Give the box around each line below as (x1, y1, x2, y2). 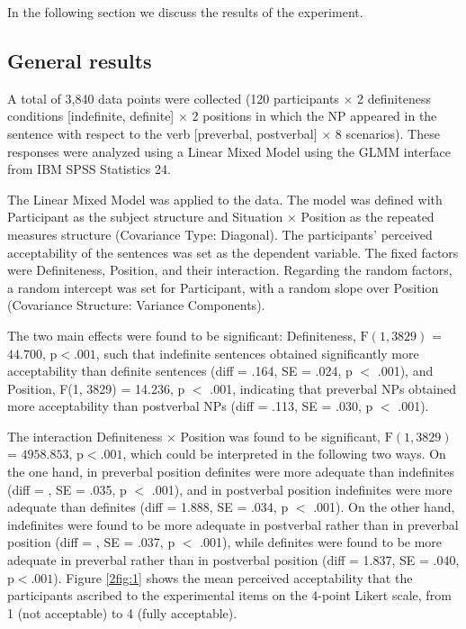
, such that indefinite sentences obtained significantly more (95, 343, 419, 362)
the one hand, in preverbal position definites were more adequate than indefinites (7, 462, 455, 481)
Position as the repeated (300, 207, 435, 226)
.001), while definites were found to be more (200, 533, 443, 552)
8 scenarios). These (335, 123, 440, 142)
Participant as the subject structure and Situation (7, 207, 283, 226)
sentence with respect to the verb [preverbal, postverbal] (7, 123, 318, 142)
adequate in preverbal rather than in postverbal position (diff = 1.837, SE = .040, (7, 551, 460, 570)
